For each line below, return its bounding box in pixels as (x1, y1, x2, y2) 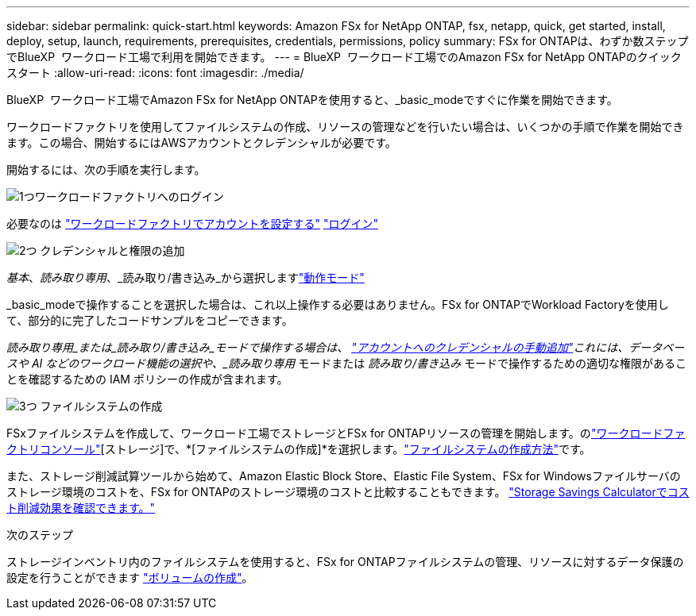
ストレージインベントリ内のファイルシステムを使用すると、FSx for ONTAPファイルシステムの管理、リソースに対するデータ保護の (6, 555, 684, 568)
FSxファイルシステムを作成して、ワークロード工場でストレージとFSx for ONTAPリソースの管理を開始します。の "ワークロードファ (6, 426, 686, 440)
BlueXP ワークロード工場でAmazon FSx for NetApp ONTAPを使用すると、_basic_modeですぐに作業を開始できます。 (6, 93, 618, 106)
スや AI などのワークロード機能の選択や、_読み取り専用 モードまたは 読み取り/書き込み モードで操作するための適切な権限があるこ (6, 356, 687, 370)
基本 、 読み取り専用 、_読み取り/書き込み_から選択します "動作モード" (6, 271, 365, 284)
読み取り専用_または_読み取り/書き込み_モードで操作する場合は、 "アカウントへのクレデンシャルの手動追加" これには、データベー (6, 341, 685, 354)
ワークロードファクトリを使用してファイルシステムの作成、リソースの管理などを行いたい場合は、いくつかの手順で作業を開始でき (6, 120, 684, 133)
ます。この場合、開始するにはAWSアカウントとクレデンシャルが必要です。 (6, 136, 396, 149)
